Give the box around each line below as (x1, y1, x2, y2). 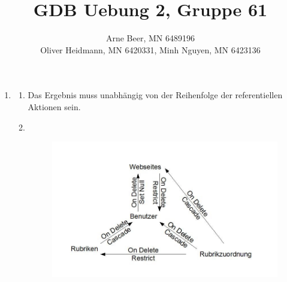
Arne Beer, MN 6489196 (105, 32, 195, 44)
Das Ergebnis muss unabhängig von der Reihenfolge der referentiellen (28, 89, 283, 101)
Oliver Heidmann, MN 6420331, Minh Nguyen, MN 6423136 (40, 43, 261, 56)
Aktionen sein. (28, 100, 81, 113)
